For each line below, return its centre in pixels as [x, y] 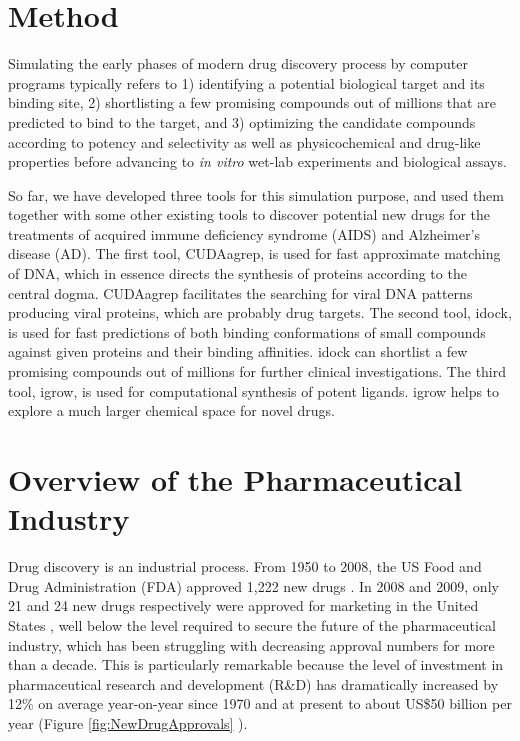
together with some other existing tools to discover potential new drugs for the [249, 214]
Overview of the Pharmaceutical [235, 479]
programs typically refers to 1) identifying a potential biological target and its [246, 82]
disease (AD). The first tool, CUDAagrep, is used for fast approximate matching [254, 253]
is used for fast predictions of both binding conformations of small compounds [247, 331]
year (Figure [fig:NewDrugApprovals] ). [128, 722]
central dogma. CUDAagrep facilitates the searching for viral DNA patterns [240, 292]
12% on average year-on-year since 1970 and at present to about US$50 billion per [260, 703]
